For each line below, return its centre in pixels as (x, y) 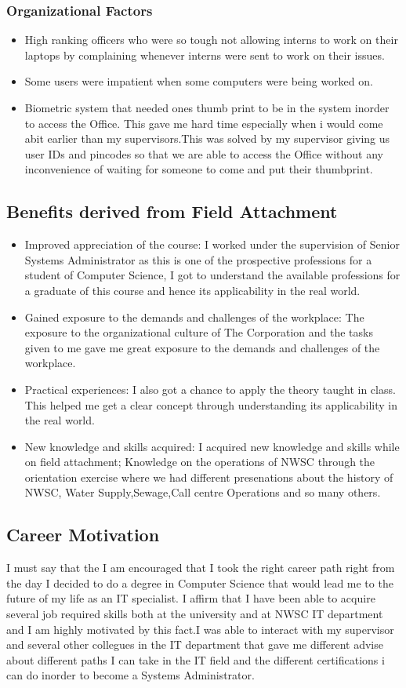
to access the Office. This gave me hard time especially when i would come (204, 123)
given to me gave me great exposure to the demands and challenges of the (202, 347)
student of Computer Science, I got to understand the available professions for (212, 275)
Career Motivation (83, 535)
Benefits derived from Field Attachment (172, 211)
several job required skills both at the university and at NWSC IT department (195, 614)
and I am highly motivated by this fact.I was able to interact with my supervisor (200, 629)
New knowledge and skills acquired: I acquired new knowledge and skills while (212, 446)
